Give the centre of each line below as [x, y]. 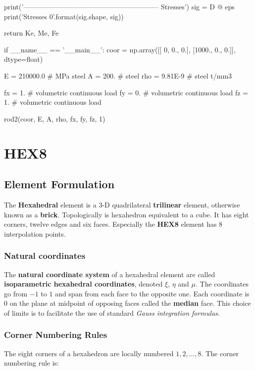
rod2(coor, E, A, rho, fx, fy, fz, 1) [55, 118]
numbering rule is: [32, 363]
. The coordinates [222, 284]
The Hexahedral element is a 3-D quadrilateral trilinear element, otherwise [122, 204]
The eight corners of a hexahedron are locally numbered [89, 353]
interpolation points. [35, 233]
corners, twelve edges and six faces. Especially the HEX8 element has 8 [113, 224]
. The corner [220, 353]
